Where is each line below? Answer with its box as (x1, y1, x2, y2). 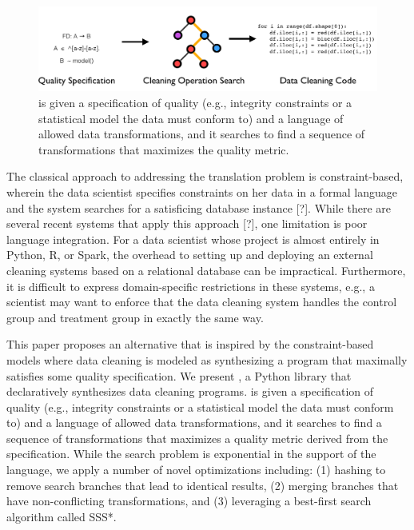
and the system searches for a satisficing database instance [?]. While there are (6, 199, 391, 216)
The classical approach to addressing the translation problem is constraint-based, (6, 168, 404, 185)
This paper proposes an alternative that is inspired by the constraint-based (6, 336, 374, 353)
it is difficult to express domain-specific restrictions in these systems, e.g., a (6, 277, 375, 294)
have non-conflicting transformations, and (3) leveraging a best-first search (6, 492, 372, 509)
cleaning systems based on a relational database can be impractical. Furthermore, (6, 261, 406, 278)
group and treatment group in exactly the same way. (6, 309, 264, 325)
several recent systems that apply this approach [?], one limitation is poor (6, 215, 368, 232)
